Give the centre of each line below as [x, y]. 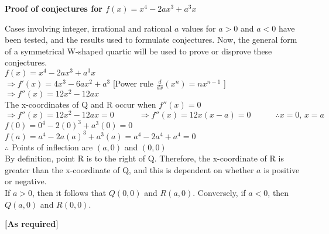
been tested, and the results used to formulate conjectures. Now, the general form [151, 39]
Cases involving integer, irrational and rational [88, 28]
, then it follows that [69, 192]
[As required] [32, 224]
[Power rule [133, 83]
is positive [282, 169]
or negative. [26, 181]
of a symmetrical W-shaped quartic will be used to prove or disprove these [138, 51]
